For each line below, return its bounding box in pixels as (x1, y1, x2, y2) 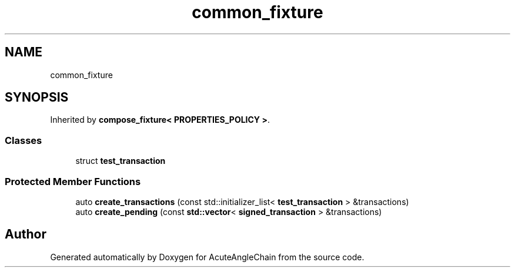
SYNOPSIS (5, 90, 69, 105)
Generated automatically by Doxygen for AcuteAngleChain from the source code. (50, 251, 364, 262)
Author (5, 227, 46, 242)
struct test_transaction (75, 156, 166, 166)
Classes (5, 134, 42, 146)
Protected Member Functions (5, 175, 141, 187)
